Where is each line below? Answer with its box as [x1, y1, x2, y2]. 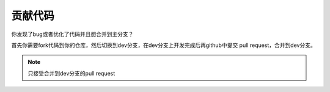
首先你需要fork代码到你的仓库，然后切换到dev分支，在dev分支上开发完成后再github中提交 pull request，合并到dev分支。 [11, 41, 316, 49]
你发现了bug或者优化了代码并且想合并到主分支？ [11, 30, 134, 38]
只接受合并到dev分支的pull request [28, 69, 116, 77]
